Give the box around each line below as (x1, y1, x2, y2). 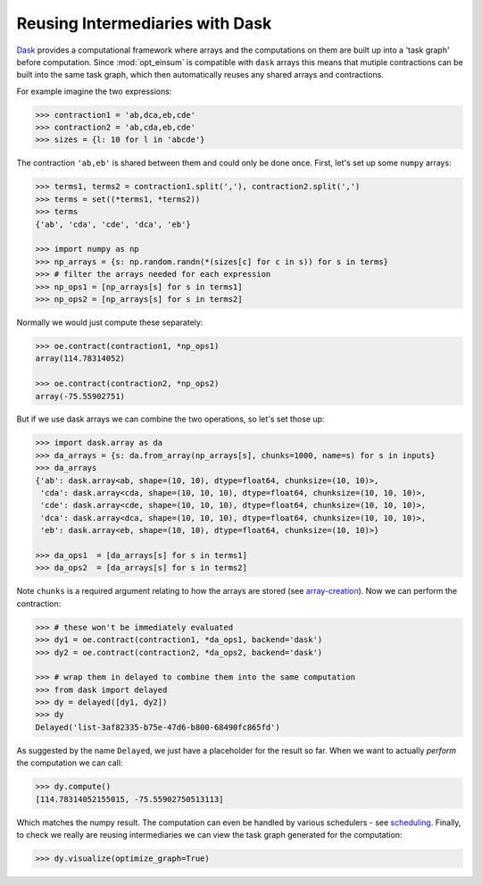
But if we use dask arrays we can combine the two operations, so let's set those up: (16, 413, 325, 424)
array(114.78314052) (35, 354, 125, 363)
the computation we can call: (16, 757, 123, 768)
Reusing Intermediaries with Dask (16, 13, 272, 33)
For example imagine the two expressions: (16, 86, 172, 96)
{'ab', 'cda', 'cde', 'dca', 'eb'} (35, 219, 191, 230)
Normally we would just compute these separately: (16, 317, 204, 328)
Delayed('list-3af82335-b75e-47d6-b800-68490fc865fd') (35, 722, 280, 732)
